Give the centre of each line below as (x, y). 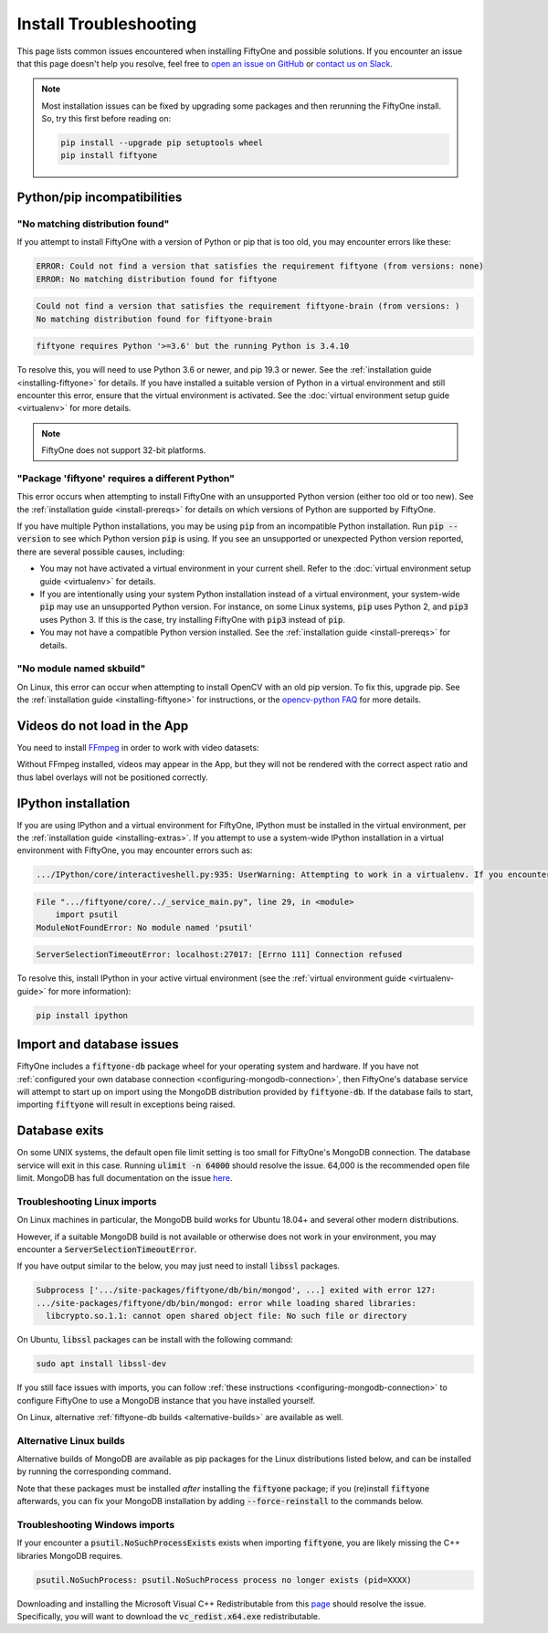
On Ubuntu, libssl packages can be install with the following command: (155, 1340)
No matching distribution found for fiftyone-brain (154, 319)
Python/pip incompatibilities (100, 197)
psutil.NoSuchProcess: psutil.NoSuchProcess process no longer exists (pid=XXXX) (224, 1580)
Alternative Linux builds (71, 1440)
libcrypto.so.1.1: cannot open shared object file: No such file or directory (227, 1316)
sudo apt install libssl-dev (101, 1364)
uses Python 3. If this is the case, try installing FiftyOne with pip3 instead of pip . (193, 619)
